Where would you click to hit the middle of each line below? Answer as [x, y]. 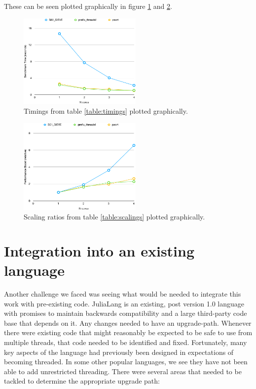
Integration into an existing [99, 250]
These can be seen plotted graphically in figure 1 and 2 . [88, 6]
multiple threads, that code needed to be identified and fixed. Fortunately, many [126, 342]
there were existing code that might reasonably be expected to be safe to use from [128, 332]
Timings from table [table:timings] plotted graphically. [106, 110]
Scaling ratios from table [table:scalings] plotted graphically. [114, 217]
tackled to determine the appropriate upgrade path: [82, 381]
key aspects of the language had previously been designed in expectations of [119, 352]
